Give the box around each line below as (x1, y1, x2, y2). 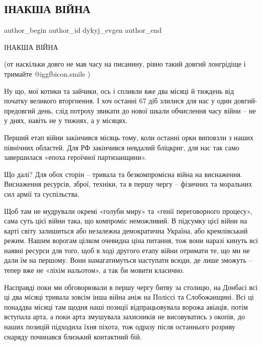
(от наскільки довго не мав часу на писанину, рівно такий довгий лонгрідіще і (4, 59, 246, 69)
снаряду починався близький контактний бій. (4, 331, 142, 341)
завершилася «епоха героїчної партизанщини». (4, 152, 147, 162)
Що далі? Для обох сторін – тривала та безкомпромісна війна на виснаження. (4, 168, 242, 179)
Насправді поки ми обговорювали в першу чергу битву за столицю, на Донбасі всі (4, 281, 258, 292)
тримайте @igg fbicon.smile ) (4, 68, 91, 79)
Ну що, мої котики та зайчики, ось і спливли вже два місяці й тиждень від (4, 85, 234, 96)
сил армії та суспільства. (4, 188, 80, 199)
